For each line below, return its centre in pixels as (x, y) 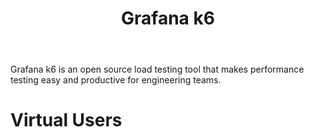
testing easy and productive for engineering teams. (116, 80)
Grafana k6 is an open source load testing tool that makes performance (157, 69)
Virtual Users (66, 120)
